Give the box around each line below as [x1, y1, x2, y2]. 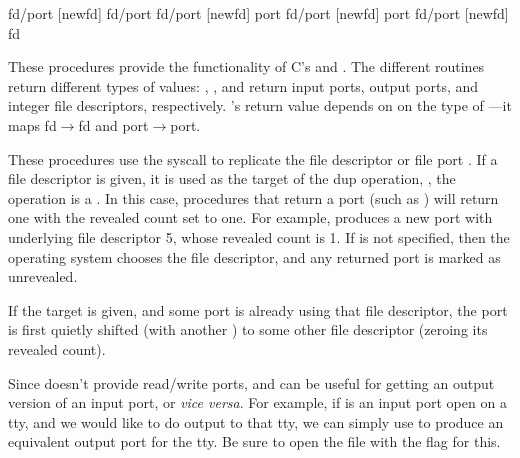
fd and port [78, 114, 149, 135]
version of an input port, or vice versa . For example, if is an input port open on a [8, 392, 507, 413]
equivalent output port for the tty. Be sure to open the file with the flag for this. [8, 431, 501, 452]
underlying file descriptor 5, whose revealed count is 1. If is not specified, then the [8, 226, 510, 247]
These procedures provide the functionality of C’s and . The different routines [8, 56, 485, 77]
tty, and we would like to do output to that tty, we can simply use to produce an [8, 411, 504, 432]
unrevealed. [8, 266, 78, 287]
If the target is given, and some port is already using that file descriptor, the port [8, 299, 508, 320]
